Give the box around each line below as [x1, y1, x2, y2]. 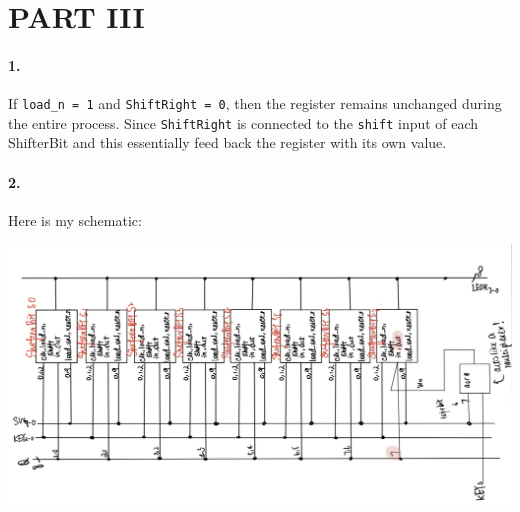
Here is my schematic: [8, 209, 142, 230]
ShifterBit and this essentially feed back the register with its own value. [8, 132, 447, 153]
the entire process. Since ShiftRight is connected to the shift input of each [8, 112, 479, 133]
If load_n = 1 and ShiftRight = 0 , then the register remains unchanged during [8, 93, 502, 114]
